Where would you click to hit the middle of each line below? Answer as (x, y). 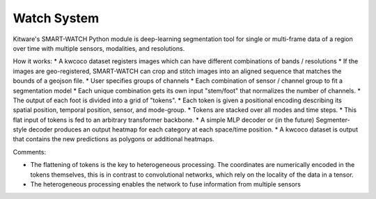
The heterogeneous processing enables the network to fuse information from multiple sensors (165, 184)
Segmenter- (333, 120)
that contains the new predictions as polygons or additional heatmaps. (114, 139)
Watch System (56, 18)
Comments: (30, 152)
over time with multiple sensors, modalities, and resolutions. (99, 48)
